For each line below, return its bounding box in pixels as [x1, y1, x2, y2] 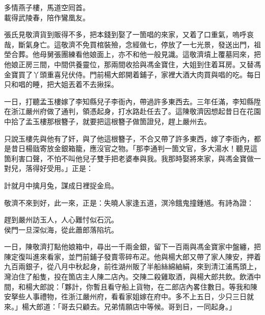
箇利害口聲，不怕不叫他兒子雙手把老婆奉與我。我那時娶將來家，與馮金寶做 [4, 153, 254, 163]
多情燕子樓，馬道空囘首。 [4, 2, 90, 12]
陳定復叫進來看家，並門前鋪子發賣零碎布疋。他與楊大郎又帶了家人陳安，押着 [4, 251, 261, 262]
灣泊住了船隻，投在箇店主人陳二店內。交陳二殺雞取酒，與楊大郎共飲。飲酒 [4, 271, 254, 282]
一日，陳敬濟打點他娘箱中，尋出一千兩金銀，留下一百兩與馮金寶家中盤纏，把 [4, 241, 261, 252]
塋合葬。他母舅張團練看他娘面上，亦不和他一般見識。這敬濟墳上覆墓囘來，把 [4, 49, 261, 60]
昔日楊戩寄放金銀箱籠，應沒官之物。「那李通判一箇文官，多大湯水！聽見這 [11, 143, 257, 154]
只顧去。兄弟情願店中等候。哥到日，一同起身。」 [75, 301, 236, 311]
